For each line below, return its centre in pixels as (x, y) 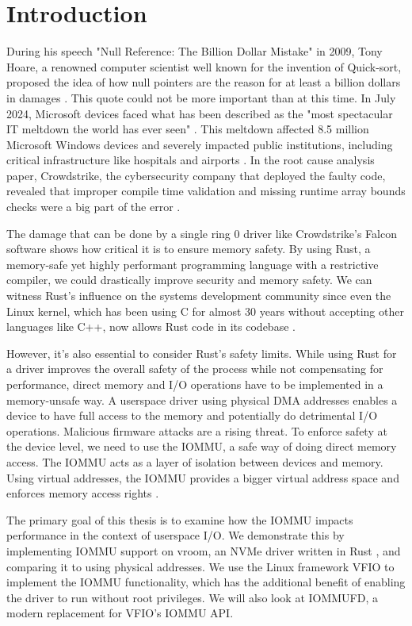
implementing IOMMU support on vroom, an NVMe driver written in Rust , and (204, 550)
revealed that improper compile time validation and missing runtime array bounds (206, 191)
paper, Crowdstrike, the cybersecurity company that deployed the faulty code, (196, 175)
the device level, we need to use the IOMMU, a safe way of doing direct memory (202, 446)
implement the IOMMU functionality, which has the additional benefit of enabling (206, 582)
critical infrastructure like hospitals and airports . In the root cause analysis (191, 160)
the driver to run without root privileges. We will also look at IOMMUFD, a (192, 597)
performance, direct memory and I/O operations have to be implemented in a (195, 384)
